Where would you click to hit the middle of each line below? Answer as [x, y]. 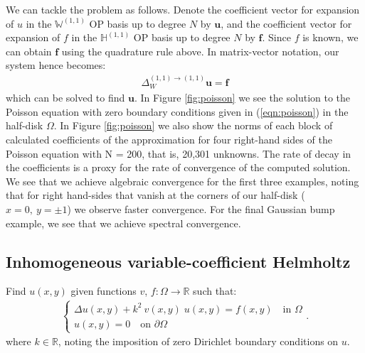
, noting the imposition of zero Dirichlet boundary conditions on [198, 341]
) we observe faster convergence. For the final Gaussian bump [201, 208]
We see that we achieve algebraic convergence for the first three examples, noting [182, 181]
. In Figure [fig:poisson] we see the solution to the [242, 98]
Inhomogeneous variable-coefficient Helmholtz [178, 261]
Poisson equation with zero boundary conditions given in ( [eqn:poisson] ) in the [177, 111]
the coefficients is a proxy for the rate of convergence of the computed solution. [178, 167]
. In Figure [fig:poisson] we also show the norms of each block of [193, 125]
